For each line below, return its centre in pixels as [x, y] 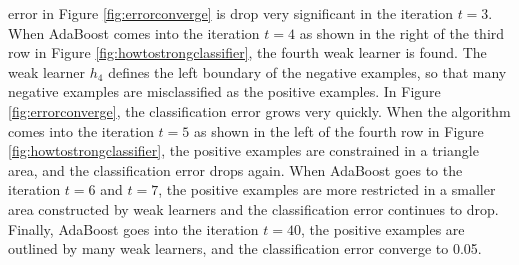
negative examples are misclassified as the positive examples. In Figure [224, 91]
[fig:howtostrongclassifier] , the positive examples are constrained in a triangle [243, 150]
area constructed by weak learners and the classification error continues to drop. [253, 208]
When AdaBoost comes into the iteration [134, 32]
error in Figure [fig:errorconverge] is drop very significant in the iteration [230, 13]
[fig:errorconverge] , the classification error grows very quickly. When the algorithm [259, 110]
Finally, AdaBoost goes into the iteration [133, 228]
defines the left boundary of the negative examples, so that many [307, 71]
